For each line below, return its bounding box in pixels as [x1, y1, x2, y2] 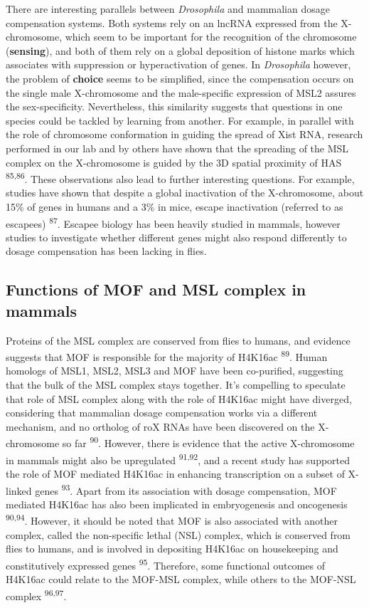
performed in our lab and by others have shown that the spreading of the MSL [6, 140, 349, 155]
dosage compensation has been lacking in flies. [6, 243, 207, 258]
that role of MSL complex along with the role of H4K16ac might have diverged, [6, 391, 352, 406]
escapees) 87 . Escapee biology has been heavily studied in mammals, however [6, 214, 341, 231]
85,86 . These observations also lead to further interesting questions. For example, [6, 169, 355, 186]
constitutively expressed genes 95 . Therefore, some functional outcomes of [6, 555, 325, 572]
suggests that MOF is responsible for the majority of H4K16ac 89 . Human [6, 347, 328, 364]
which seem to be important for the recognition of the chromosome [65, 29, 357, 44]
